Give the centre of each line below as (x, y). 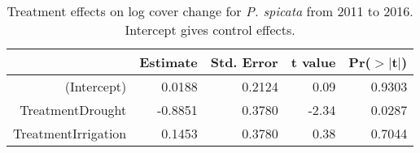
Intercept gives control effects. (210, 30)
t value (313, 62)
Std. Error (244, 62)
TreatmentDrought (73, 110)
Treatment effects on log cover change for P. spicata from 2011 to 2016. (210, 11)
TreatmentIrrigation (70, 133)
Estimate (168, 62)
